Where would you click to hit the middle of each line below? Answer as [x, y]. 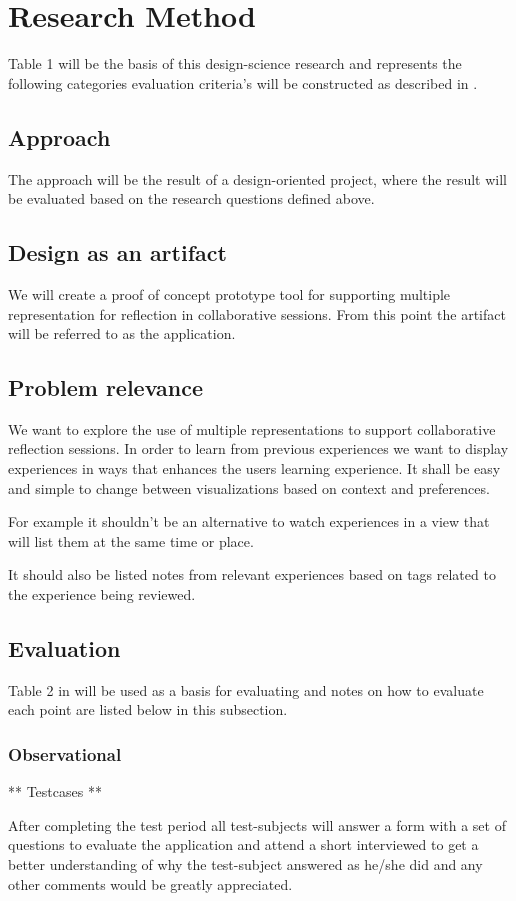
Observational [65, 753]
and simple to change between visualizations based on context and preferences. [249, 487]
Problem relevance [106, 387]
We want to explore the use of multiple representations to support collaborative [252, 428]
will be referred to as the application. [122, 333]
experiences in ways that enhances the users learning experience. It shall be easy [254, 468]
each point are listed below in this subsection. [148, 709]
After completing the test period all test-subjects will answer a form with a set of [257, 824]
